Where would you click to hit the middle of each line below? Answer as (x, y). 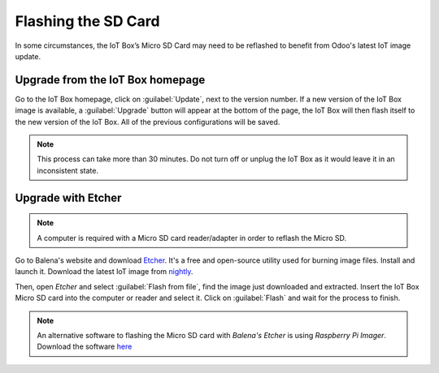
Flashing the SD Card (87, 21)
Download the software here (85, 347)
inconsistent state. (68, 170)
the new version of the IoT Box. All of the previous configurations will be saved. (148, 122)
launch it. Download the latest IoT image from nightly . (104, 272)
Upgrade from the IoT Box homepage (110, 80)
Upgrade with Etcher (68, 197)
